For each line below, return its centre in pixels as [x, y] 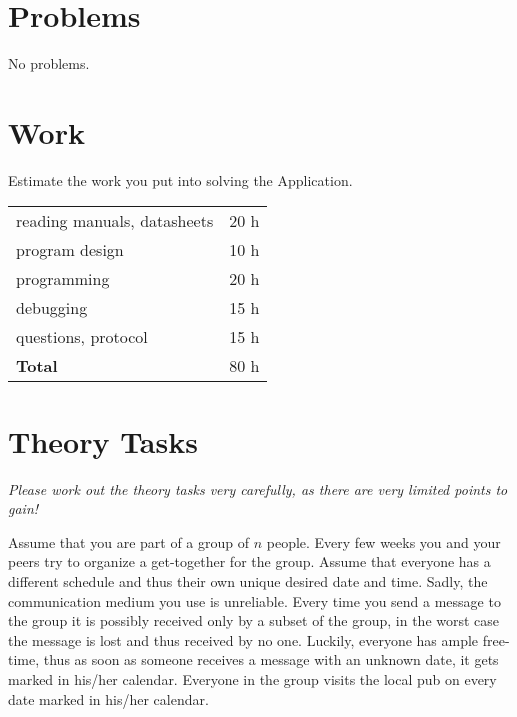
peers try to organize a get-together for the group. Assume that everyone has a [249, 561]
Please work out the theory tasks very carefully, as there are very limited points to [258, 488]
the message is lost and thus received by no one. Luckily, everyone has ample [243, 639]
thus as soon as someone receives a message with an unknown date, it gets [271, 659]
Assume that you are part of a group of [128, 541]
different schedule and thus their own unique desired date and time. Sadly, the [248, 580]
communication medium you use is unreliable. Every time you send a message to [254, 600]
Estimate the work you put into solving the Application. [180, 179]
